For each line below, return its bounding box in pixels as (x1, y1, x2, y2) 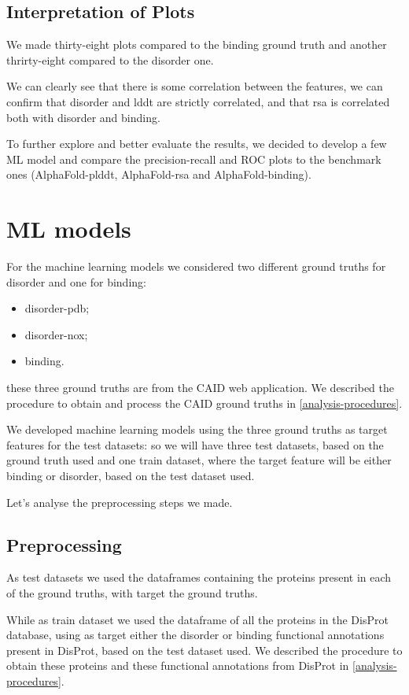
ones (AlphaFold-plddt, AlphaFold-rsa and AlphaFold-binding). (6, 166, 311, 183)
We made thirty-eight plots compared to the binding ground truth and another (6, 36, 387, 53)
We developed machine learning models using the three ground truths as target (6, 421, 388, 438)
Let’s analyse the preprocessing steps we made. (6, 494, 233, 510)
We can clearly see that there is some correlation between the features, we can (6, 78, 383, 94)
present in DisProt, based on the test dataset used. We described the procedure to (6, 641, 403, 658)
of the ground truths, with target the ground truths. (6, 585, 258, 601)
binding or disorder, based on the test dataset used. (6, 468, 255, 484)
